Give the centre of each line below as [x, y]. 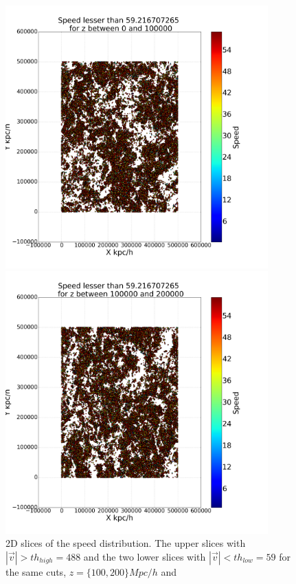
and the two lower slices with [145, 556]
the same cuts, [36, 571]
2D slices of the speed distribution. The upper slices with [126, 543]
